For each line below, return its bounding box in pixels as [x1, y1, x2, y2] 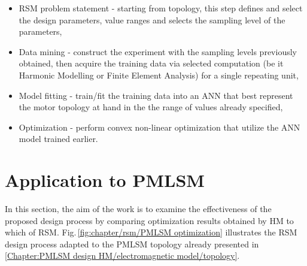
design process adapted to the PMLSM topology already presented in [5, 237, 259, 250]
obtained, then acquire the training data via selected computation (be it [19, 57, 284, 69]
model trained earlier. [19, 132, 98, 145]
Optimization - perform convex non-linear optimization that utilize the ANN [19, 120, 300, 133]
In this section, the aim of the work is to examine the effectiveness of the [5, 202, 272, 215]
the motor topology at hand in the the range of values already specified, [19, 101, 283, 113]
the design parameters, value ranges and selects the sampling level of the [19, 13, 285, 26]
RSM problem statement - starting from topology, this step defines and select [19, 2, 303, 14]
